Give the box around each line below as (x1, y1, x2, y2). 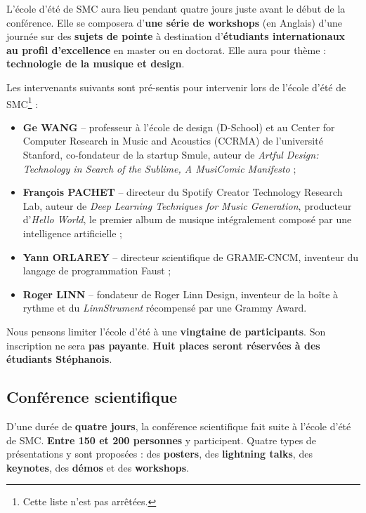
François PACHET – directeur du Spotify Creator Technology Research (22, 185, 343, 199)
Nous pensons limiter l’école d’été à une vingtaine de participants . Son (6, 324, 326, 338)
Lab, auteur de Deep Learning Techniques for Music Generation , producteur (22, 198, 352, 213)
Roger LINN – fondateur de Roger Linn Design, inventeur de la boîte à (22, 286, 339, 301)
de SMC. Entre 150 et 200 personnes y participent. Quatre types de (6, 432, 316, 447)
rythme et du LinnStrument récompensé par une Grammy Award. (22, 300, 307, 315)
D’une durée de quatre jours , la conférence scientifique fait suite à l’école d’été (6, 418, 351, 433)
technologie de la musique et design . (6, 56, 185, 71)
